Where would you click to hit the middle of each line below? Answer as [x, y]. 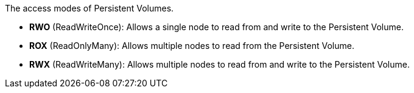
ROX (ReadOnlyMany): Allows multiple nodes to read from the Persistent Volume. [192, 46]
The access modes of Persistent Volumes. [89, 8]
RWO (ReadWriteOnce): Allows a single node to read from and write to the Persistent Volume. [216, 27]
